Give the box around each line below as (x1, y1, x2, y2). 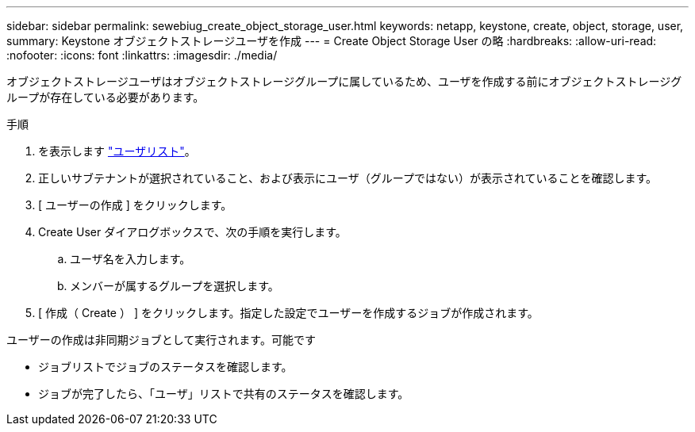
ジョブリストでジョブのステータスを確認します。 (38, 360, 293, 373)
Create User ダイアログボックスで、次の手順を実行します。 (38, 225, 347, 239)
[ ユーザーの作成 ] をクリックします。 (38, 198, 232, 212)
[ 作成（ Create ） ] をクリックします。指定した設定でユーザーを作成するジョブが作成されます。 (38, 306, 539, 319)
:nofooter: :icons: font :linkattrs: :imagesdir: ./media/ (6, 48, 278, 62)
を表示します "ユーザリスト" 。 (38, 144, 196, 158)
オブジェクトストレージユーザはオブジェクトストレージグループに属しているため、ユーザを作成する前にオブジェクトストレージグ (6, 75, 682, 88)
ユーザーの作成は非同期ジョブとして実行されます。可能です (6, 333, 316, 346)
